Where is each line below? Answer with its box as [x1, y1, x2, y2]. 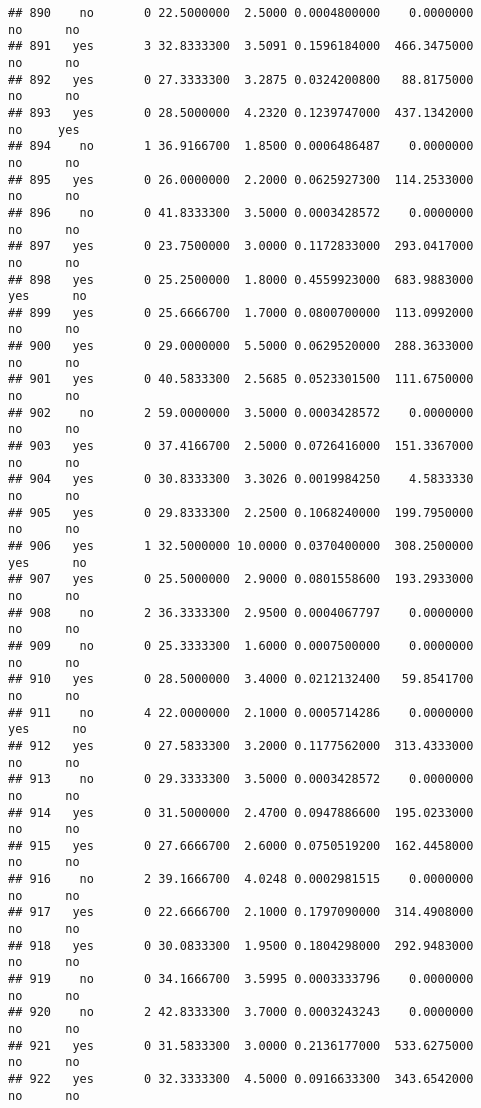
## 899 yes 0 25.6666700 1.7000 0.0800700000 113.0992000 [8, 305, 474, 320]
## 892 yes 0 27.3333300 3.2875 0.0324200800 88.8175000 [8, 72, 474, 87]
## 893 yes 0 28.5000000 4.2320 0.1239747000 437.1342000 [8, 105, 474, 120]
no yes [8, 122, 80, 137]
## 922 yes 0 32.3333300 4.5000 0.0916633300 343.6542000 [8, 1072, 474, 1086]
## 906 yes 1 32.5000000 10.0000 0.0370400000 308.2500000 [8, 539, 474, 553]
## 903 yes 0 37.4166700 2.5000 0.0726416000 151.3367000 [8, 439, 474, 454]
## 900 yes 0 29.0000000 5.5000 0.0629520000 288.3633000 [8, 339, 474, 354]
